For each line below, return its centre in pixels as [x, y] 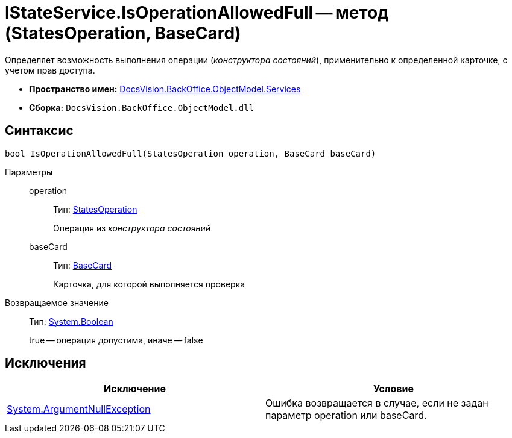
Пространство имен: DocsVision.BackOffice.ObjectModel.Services [165, 89]
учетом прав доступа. [50, 70]
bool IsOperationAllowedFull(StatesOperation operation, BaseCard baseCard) [191, 153]
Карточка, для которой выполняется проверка [149, 284]
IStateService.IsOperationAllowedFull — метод [197, 13]
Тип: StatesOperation [95, 209]
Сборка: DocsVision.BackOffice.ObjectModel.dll [142, 107]
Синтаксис [39, 131]
